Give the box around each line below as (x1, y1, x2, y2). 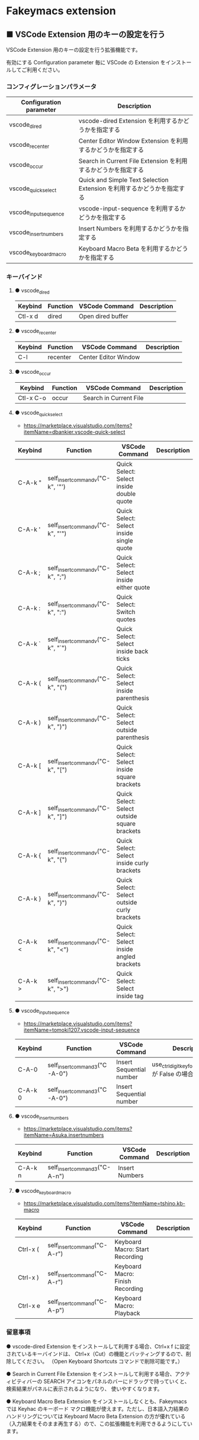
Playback (114, 1309, 140, 1318)
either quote (116, 583, 150, 591)
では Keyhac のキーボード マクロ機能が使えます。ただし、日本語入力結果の (6, 1405, 190, 1412)
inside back (116, 647, 149, 655)
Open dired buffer (79, 312, 129, 320)
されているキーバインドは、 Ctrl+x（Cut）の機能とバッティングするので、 (6, 1350, 187, 1357)
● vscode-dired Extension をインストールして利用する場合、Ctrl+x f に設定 (6, 1343, 191, 1350)
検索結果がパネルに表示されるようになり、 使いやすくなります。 (6, 1385, 163, 1392)
